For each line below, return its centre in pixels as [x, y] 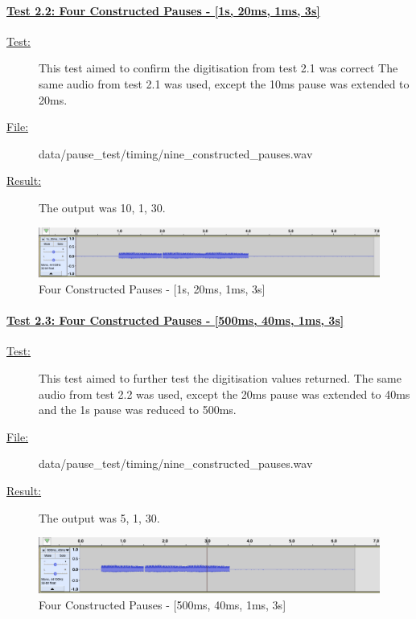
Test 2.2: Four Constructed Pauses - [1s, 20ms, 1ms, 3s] [163, 10]
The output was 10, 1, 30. [102, 207]
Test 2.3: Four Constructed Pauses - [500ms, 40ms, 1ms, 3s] [175, 320]
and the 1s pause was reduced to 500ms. [138, 410]
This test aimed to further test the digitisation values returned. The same [220, 378]
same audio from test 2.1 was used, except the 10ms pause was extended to [224, 83]
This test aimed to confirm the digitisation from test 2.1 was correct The [218, 68]
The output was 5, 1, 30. [99, 517]
